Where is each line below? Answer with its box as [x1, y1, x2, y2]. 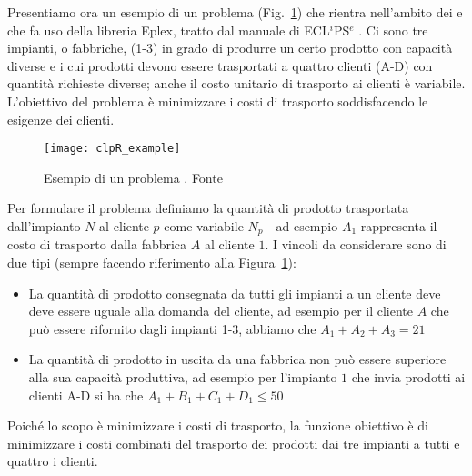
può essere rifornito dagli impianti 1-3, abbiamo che [28, 319, 316, 338]
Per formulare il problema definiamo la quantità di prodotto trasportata [7, 198, 409, 218]
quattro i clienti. [7, 451, 98, 471]
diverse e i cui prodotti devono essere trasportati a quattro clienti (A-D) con [7, 56, 433, 75]
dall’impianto [7, 217, 81, 235]
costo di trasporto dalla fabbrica [7, 235, 187, 254]
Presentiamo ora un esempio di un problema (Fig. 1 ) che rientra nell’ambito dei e [7, 3, 463, 21]
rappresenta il [360, 217, 437, 235]
